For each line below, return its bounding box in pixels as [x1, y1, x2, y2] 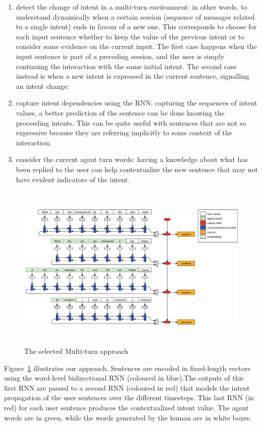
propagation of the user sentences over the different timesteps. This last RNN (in [4, 392, 254, 403]
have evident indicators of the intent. [16, 174, 130, 184]
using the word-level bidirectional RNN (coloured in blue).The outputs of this [4, 372, 244, 383]
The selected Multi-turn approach [24, 346, 128, 356]
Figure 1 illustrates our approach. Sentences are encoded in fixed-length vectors [4, 362, 250, 373]
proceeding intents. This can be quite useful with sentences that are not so [16, 117, 246, 128]
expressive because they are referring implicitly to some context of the [16, 127, 232, 138]
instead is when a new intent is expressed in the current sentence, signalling [16, 71, 249, 81]
